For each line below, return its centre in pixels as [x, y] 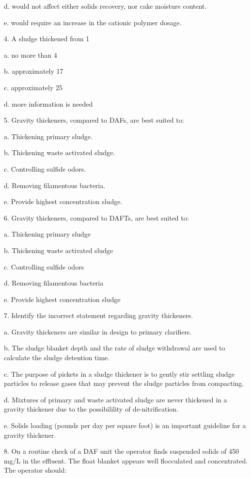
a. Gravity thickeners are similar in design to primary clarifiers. [98, 331]
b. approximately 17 [34, 71]
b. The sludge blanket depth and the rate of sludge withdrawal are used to [115, 348]
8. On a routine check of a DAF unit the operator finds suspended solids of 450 [122, 451]
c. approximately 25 [33, 87]
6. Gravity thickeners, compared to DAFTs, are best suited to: [96, 217]
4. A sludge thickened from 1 [47, 39]
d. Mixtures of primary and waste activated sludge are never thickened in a [116, 399]
